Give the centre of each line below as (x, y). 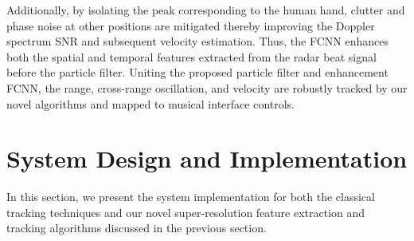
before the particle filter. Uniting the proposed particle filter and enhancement (197, 72)
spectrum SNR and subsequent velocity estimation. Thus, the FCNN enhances (197, 41)
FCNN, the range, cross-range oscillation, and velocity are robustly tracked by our (207, 87)
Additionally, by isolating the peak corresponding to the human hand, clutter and (206, 10)
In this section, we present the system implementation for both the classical (191, 197)
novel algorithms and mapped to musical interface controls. (151, 103)
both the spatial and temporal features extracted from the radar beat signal (191, 56)
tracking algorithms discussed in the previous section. (137, 228)
